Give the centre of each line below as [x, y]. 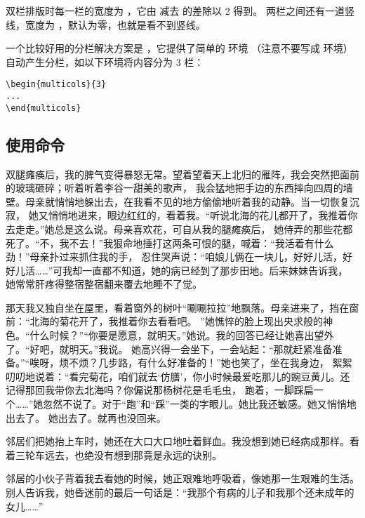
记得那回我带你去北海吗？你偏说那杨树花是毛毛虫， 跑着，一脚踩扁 [160, 390]
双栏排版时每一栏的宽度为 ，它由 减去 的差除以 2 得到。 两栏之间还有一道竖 [180, 11]
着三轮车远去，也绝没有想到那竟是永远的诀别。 [114, 454]
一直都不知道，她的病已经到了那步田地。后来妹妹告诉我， [215, 270]
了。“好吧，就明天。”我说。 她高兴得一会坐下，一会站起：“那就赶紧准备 [169, 348]
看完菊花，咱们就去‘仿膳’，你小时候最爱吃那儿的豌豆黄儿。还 [210, 376]
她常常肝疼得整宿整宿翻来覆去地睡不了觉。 [104, 284]
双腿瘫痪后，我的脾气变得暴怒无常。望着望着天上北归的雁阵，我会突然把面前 [182, 174]
